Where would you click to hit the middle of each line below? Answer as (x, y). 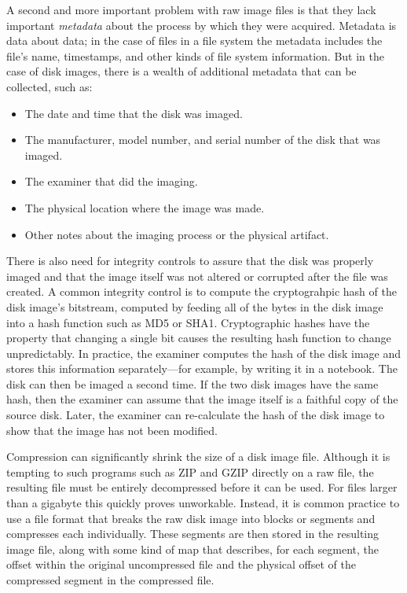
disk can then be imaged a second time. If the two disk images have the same (192, 383)
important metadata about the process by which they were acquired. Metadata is (202, 25)
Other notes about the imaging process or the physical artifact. (177, 234)
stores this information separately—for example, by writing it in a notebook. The (202, 368)
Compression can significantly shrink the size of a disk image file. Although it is (198, 457)
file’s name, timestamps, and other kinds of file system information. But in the (196, 55)
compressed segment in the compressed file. (110, 580)
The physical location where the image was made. (145, 207)
